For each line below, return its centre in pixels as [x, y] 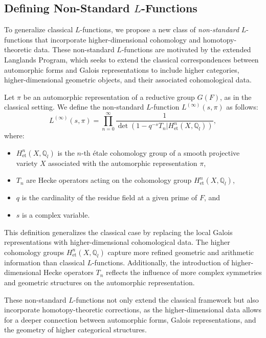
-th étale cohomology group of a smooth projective [160, 152]
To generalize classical [39, 29]
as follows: [242, 107]
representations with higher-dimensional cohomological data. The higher [117, 242]
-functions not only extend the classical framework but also [166, 299]
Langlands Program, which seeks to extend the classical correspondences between [131, 59]
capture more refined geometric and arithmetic [181, 252]
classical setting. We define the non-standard [74, 107]
